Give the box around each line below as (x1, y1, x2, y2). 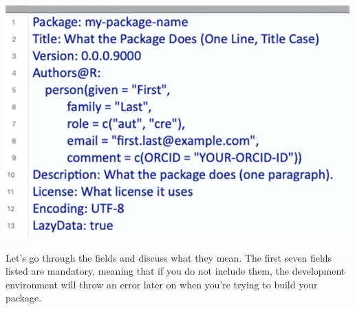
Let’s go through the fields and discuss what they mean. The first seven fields (6, 250, 332, 264)
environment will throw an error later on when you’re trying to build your (6, 277, 318, 291)
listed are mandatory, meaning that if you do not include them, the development (6, 264, 345, 278)
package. (6, 290, 42, 305)
